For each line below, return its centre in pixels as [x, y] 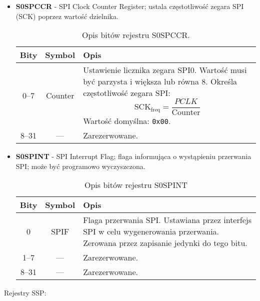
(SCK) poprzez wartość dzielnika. [67, 16]
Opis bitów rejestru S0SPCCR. [136, 35]
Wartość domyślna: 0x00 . [127, 120]
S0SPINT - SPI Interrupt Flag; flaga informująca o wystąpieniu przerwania [133, 156]
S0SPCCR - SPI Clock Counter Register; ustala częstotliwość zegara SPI [130, 6]
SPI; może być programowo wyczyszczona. [80, 166]
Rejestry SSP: [25, 293]
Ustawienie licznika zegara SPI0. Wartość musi [165, 70]
